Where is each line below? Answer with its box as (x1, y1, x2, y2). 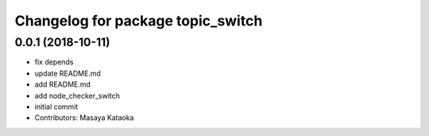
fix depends (34, 57, 74, 67)
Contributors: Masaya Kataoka (34, 113, 134, 122)
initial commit (34, 102, 79, 111)
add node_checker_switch (34, 91, 121, 100)
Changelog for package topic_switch (14, 12, 263, 29)
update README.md (34, 68, 101, 78)
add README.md (34, 80, 91, 89)
